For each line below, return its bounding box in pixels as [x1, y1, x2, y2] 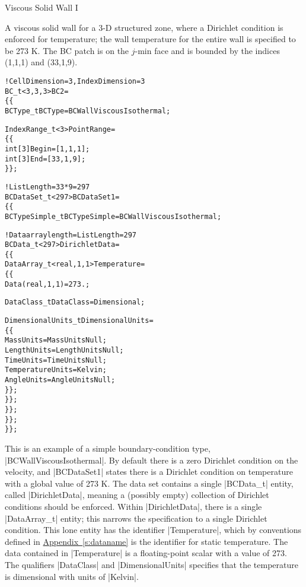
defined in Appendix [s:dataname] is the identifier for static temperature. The [5, 535, 288, 547]
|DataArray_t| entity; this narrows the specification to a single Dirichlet [5, 512, 267, 524]
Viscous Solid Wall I [5, 1, 78, 13]
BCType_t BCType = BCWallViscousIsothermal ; [5, 106, 171, 115]
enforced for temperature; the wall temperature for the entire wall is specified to [5, 33, 296, 45]
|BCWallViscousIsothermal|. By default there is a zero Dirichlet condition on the [5, 453, 298, 466]
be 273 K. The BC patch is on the [5, 44, 129, 56]
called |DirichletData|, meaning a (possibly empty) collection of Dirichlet [5, 488, 269, 501]
